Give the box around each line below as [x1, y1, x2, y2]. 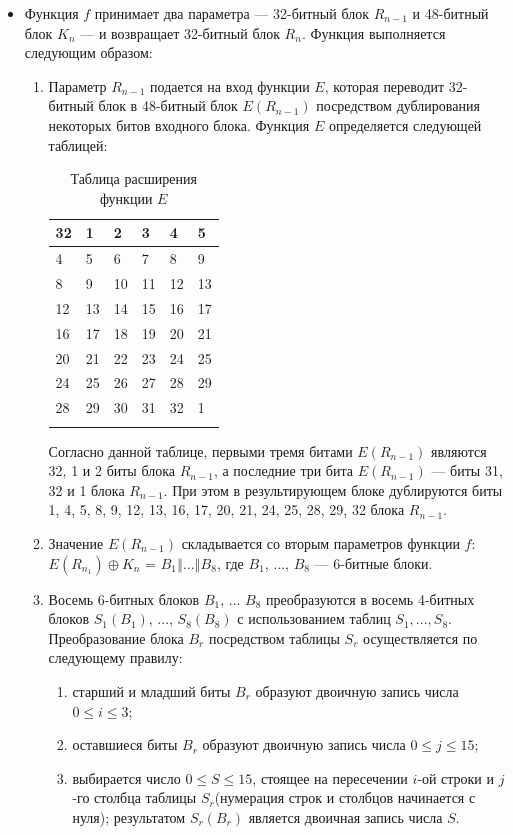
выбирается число [72, 767, 181, 788]
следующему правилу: [48, 647, 183, 668]
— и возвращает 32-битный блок [80, 22, 280, 43]
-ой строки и [417, 767, 495, 788]
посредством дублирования [316, 95, 480, 116]
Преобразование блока [48, 627, 184, 648]
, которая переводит [324, 75, 445, 96]
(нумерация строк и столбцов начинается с [214, 787, 476, 808]
